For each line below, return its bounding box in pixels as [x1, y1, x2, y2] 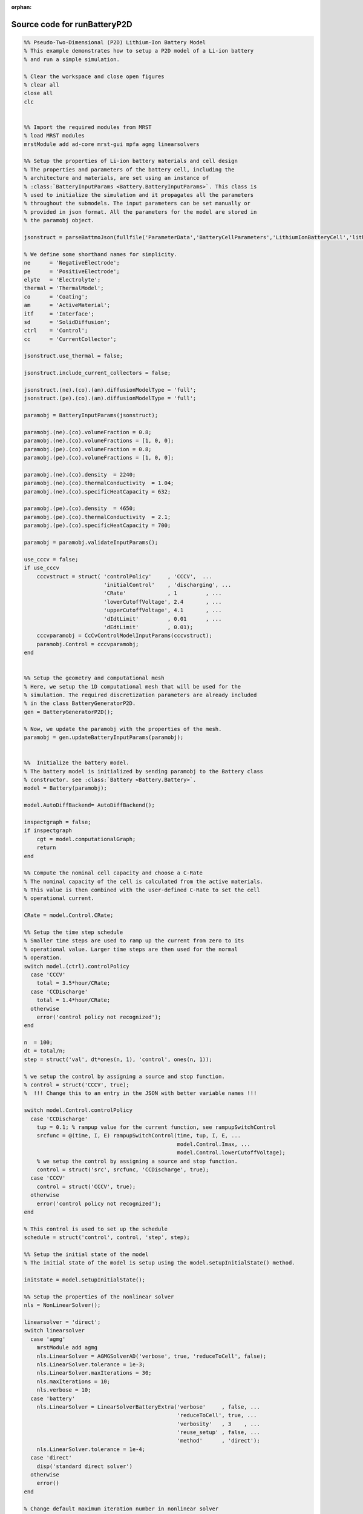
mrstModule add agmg [36, 1344, 98, 1351]
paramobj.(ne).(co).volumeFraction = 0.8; [24, 429, 152, 435]
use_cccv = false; [24, 556, 79, 563]
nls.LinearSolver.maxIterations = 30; [36, 1369, 152, 1377]
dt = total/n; [24, 1048, 66, 1054]
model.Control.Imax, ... [177, 1140, 251, 1148]
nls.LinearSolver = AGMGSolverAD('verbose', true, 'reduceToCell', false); [36, 1352, 267, 1360]
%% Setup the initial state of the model [24, 1251, 149, 1258]
